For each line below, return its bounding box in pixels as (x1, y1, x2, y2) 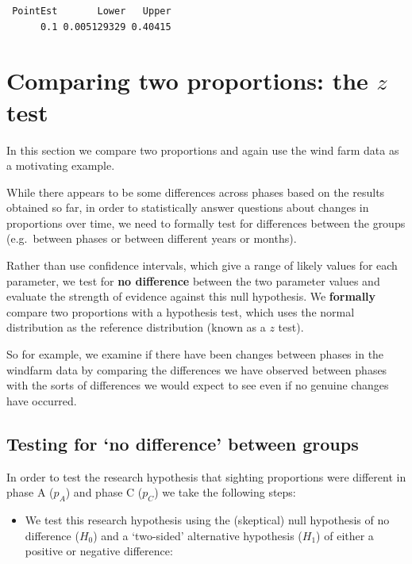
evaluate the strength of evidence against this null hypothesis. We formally (6, 288, 376, 305)
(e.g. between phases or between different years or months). (6, 230, 297, 247)
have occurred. (6, 392, 77, 409)
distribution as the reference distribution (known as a (6, 319, 266, 336)
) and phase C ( (65, 484, 143, 501)
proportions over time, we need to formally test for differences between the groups (6, 214, 406, 231)
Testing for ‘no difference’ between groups (6, 431, 359, 455)
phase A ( (6, 484, 54, 501)
